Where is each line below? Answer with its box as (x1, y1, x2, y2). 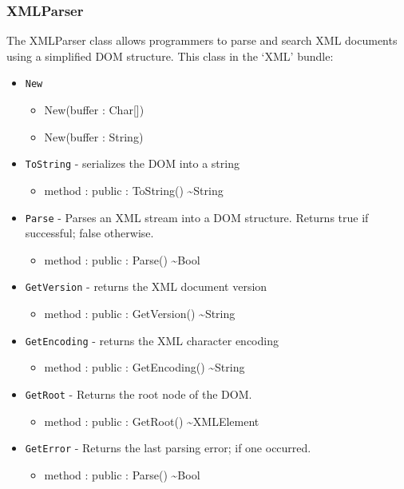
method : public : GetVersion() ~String (44, 305, 236, 321)
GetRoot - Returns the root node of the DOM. (25, 385, 252, 402)
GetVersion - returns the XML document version (25, 278, 267, 295)
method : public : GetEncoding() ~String (44, 359, 245, 376)
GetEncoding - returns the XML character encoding (25, 332, 279, 348)
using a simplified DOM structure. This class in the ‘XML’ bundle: (6, 47, 334, 64)
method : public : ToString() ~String (44, 181, 224, 198)
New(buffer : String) (44, 128, 144, 145)
